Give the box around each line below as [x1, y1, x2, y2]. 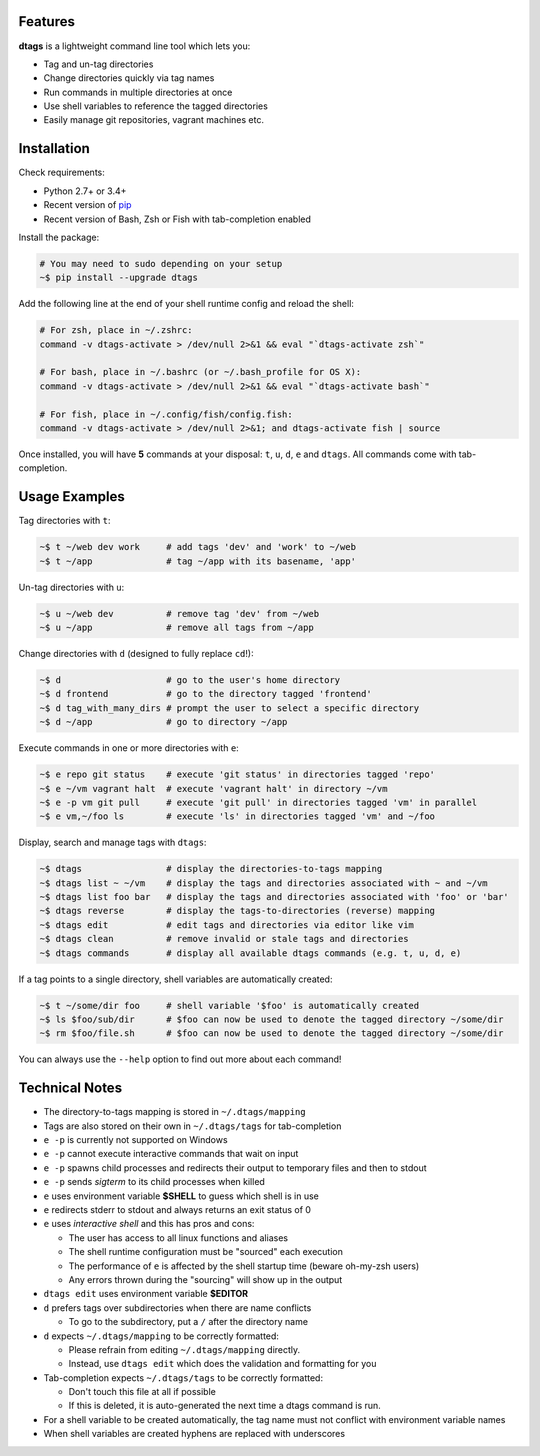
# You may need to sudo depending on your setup [39, 258, 283, 269]
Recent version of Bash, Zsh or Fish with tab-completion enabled [43, 213, 312, 225]
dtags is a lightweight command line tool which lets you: [18, 40, 251, 52]
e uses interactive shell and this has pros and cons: [43, 1218, 255, 1230]
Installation [18, 140, 90, 157]
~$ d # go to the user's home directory [39, 675, 341, 685]
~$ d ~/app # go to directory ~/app [39, 716, 288, 728]
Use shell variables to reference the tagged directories [43, 100, 269, 112]
